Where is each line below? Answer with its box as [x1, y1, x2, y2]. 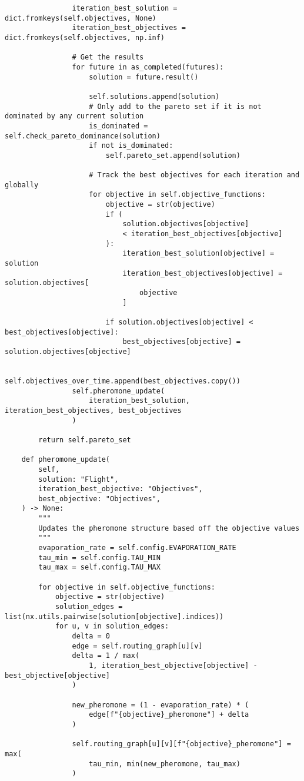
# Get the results [72, 53, 144, 62]
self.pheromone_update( [72, 386, 165, 395]
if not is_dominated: [89, 141, 173, 150]
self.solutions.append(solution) [89, 92, 220, 101]
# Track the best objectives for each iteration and [89, 171, 300, 180]
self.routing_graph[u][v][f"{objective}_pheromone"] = [72, 740, 291, 749]
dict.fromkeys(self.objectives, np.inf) [5, 33, 165, 42]
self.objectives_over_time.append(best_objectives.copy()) [5, 376, 240, 385]
